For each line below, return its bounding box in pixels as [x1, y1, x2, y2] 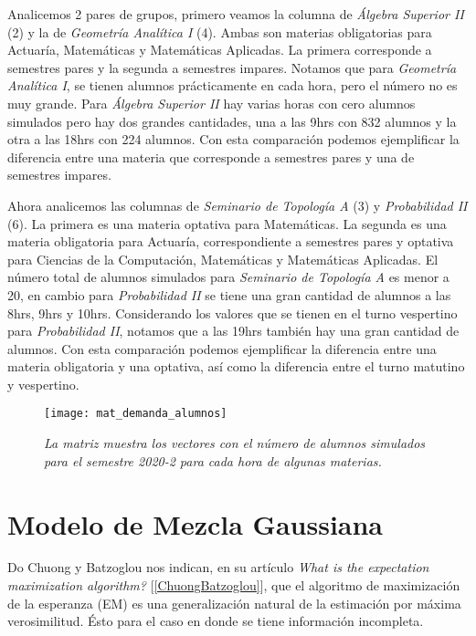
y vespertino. [7, 374, 79, 393]
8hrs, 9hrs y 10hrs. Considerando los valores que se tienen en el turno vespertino [7, 303, 458, 322]
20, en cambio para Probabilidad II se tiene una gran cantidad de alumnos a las [7, 285, 451, 304]
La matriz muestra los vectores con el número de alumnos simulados [44, 433, 426, 453]
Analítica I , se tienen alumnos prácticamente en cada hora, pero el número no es [7, 76, 458, 95]
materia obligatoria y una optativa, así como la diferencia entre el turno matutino [7, 357, 465, 376]
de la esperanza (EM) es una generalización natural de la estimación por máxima [7, 593, 461, 612]
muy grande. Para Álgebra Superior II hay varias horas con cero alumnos [7, 93, 416, 112]
